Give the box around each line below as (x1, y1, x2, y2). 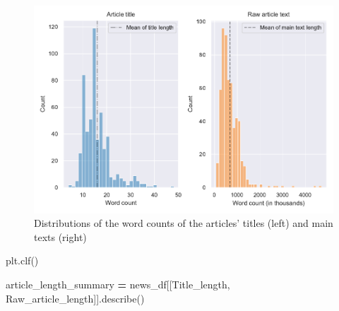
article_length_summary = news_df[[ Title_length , (6, 276, 230, 291)
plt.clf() (6, 253, 39, 268)
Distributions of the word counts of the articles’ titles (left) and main (34, 216, 333, 230)
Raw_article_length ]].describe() (6, 291, 145, 305)
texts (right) (34, 229, 87, 244)
